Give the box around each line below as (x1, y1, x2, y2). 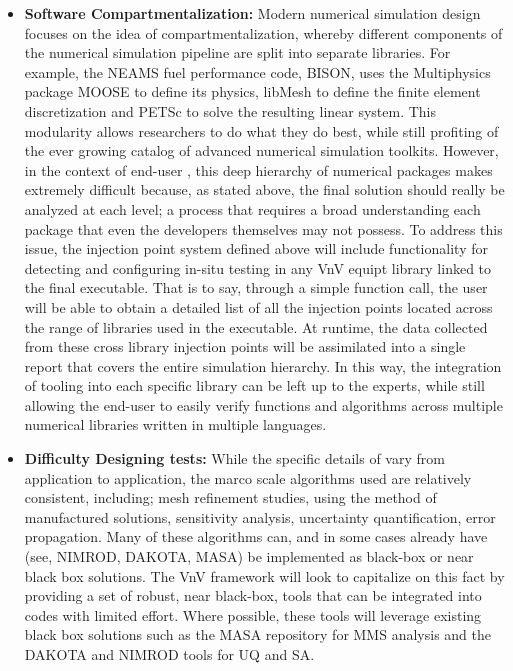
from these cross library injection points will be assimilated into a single (24, 336, 466, 357)
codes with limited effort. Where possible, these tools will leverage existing (24, 604, 482, 625)
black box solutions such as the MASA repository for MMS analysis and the (24, 624, 491, 645)
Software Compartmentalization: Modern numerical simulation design (24, 3, 481, 23)
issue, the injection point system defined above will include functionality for (24, 238, 488, 259)
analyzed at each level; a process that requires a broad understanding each (24, 198, 481, 219)
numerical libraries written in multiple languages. (24, 414, 327, 435)
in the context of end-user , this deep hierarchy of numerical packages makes (24, 159, 493, 180)
